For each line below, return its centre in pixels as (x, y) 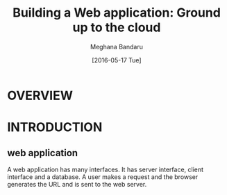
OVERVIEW (40, 95)
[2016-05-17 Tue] (117, 60)
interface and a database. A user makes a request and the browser (103, 177)
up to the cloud (117, 27)
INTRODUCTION (55, 127)
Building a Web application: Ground (117, 13)
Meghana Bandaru (117, 46)
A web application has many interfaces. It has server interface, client (105, 169)
